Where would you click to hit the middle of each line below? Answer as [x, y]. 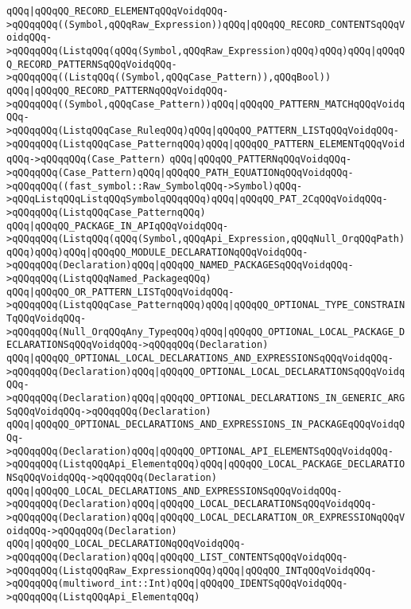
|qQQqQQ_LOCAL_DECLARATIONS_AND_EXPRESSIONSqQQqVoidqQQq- [186, 491]
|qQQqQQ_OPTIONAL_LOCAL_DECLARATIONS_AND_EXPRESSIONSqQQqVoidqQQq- [211, 359]
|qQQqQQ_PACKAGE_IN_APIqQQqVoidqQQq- [129, 226]
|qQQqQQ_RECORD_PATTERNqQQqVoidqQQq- [129, 90]
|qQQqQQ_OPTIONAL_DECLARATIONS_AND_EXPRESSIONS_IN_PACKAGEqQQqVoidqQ [217, 425]
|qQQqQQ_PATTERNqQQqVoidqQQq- [272, 160]
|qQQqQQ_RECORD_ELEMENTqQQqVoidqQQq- [129, 11]
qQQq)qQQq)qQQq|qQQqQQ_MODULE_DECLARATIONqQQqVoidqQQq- [157, 252]
